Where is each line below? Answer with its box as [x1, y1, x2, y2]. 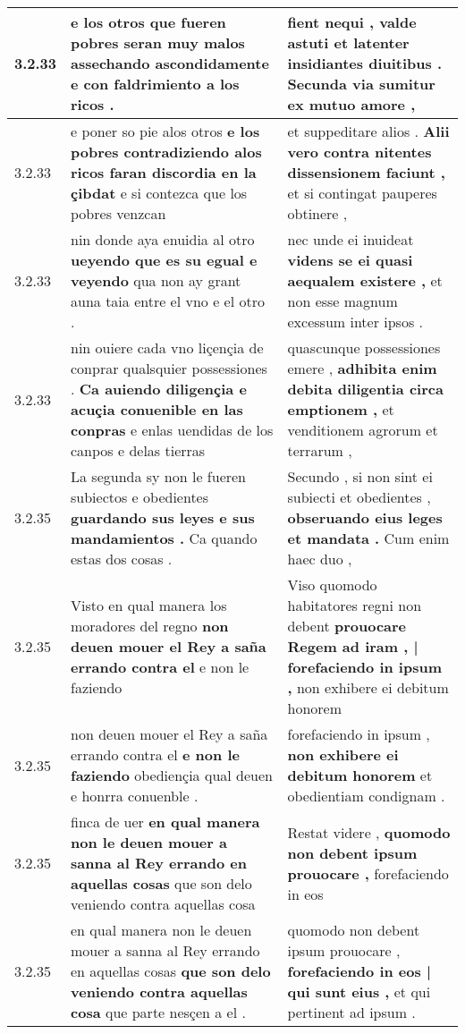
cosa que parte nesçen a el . [71, 1002, 246, 1022]
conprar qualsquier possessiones [71, 358, 267, 378]
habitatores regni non [287, 595, 422, 615]
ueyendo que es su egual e [71, 250, 258, 270]
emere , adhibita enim [287, 358, 437, 378]
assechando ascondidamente [71, 53, 269, 73]
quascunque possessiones [287, 337, 441, 358]
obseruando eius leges [287, 507, 443, 528]
